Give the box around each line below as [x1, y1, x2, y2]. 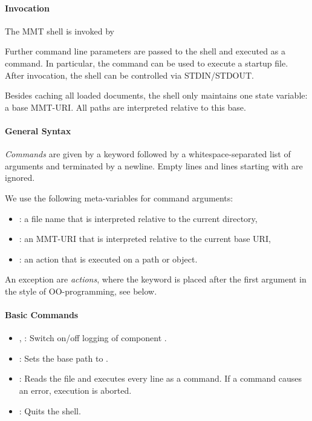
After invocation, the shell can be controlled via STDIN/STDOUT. [5, 68, 255, 81]
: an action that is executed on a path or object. [19, 252, 198, 265]
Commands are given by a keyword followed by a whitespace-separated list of [5, 148, 291, 160]
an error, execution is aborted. [19, 384, 132, 397]
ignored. [5, 171, 35, 184]
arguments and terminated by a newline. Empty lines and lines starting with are [5, 159, 303, 172]
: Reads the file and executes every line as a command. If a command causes [19, 372, 302, 385]
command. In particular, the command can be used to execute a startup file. [5, 56, 288, 69]
